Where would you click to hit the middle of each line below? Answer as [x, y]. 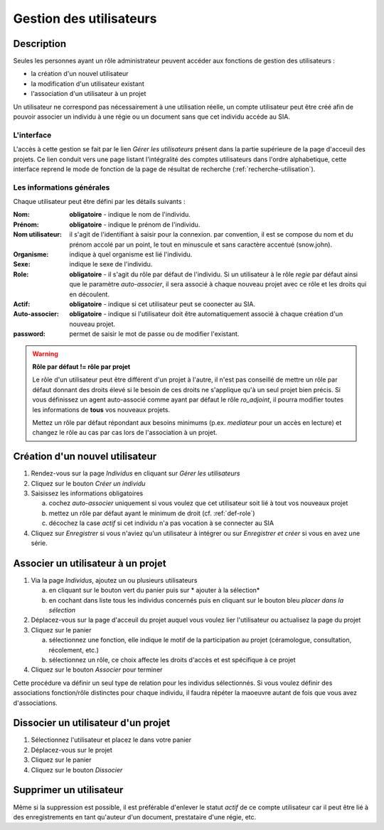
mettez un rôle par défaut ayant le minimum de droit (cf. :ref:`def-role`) [152, 513]
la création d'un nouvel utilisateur [80, 74]
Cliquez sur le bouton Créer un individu [88, 483]
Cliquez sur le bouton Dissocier [77, 770]
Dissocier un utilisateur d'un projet [92, 723]
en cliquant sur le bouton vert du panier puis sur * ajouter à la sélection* [154, 591]
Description [40, 44]
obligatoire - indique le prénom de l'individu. [135, 225]
